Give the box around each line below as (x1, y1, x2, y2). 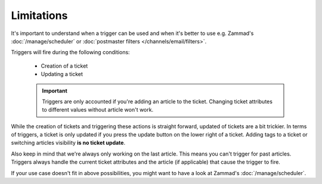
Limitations (11, 9, 68, 22)
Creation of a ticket (41, 62, 88, 69)
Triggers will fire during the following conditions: (11, 49, 131, 56)
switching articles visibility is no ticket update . (11, 139, 125, 147)
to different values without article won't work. (42, 106, 154, 113)
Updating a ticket (41, 71, 83, 78)
